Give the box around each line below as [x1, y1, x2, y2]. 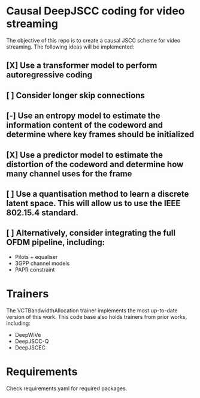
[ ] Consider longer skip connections [6, 90, 146, 100]
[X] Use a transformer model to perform [6, 61, 157, 71]
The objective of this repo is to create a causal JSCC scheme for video [6, 37, 181, 44]
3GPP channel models [14, 260, 70, 267]
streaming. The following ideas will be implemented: [6, 43, 135, 50]
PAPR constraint [14, 266, 55, 273]
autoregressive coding [6, 70, 93, 80]
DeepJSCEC [14, 343, 46, 351]
